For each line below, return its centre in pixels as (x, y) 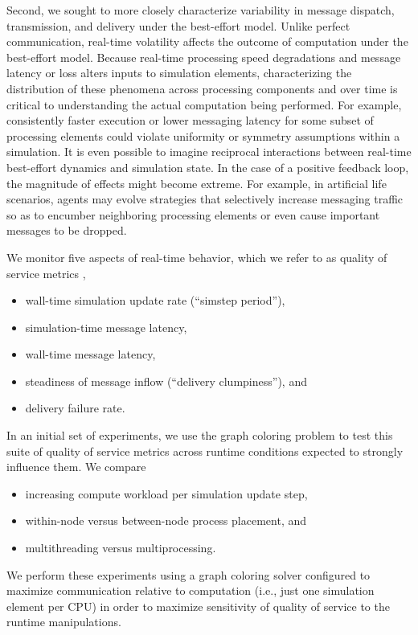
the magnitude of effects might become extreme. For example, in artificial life (197, 183)
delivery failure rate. (75, 408)
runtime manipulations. (64, 622)
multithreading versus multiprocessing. (121, 548)
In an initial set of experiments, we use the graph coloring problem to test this (200, 435)
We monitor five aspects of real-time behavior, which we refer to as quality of (197, 257)
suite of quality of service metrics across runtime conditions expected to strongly (205, 451)
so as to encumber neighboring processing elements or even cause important (193, 214)
